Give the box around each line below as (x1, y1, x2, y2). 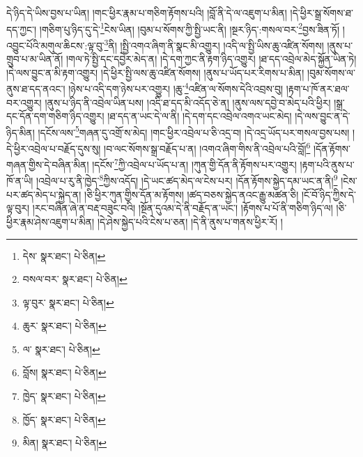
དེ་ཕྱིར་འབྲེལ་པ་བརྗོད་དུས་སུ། (6, 141, 101, 155)
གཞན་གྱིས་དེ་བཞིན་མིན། (6, 157, 89, 171)
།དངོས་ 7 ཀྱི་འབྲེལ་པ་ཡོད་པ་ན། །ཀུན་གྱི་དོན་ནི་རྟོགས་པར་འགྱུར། (92, 155, 297, 171)
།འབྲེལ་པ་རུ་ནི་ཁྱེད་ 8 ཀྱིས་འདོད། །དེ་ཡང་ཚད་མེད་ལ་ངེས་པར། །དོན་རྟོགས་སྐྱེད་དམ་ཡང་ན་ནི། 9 (36, 171, 338, 188)
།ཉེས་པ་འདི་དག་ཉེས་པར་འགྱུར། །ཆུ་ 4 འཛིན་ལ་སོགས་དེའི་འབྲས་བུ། (68, 79, 284, 95)
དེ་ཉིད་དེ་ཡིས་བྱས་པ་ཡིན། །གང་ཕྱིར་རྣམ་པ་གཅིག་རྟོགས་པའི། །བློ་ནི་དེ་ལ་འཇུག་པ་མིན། (6, 6, 287, 20)
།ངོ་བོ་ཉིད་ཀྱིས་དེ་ (301, 187, 356, 201)
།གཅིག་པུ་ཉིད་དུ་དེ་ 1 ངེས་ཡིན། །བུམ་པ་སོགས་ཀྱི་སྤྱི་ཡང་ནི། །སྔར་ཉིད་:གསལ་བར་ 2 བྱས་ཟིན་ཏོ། (39, 20, 340, 36)
